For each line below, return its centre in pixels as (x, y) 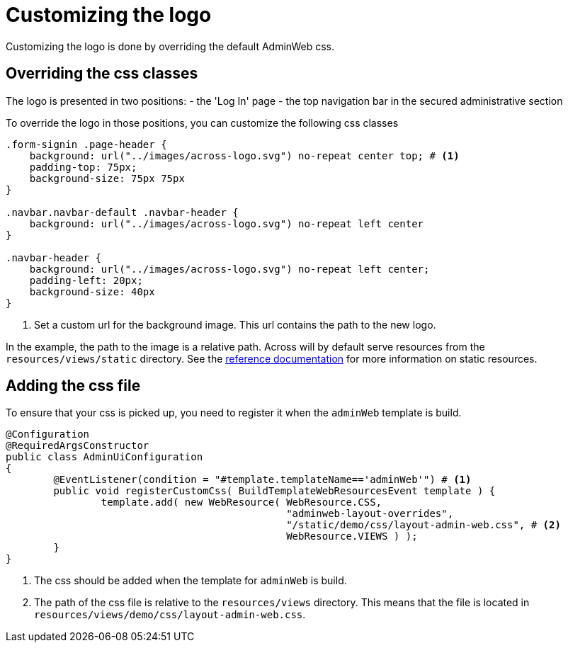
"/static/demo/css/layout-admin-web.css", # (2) (424, 525)
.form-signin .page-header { (86, 144)
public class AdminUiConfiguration (104, 457)
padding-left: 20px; (86, 280)
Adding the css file (73, 386)
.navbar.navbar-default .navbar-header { (122, 212)
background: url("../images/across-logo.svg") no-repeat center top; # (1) (244, 155)
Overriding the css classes (102, 74)
